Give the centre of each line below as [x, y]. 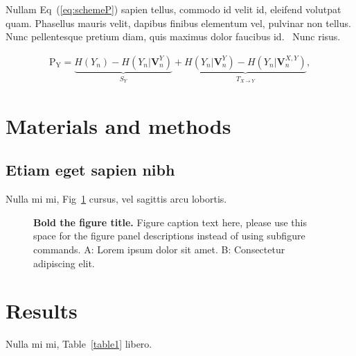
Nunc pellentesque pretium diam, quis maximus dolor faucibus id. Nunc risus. [173, 36]
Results [42, 311]
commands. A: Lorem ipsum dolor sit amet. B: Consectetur [159, 249]
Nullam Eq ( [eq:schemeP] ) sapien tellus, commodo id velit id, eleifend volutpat [173, 9]
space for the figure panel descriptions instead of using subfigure [169, 236]
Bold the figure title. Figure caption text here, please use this [170, 222]
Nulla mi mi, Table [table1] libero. [79, 344]
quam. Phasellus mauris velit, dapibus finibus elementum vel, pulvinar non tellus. [178, 23]
